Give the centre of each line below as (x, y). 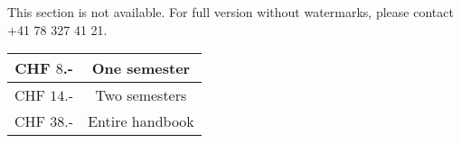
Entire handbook (141, 121)
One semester (141, 68)
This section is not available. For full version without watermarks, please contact (230, 12)
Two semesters (141, 95)
